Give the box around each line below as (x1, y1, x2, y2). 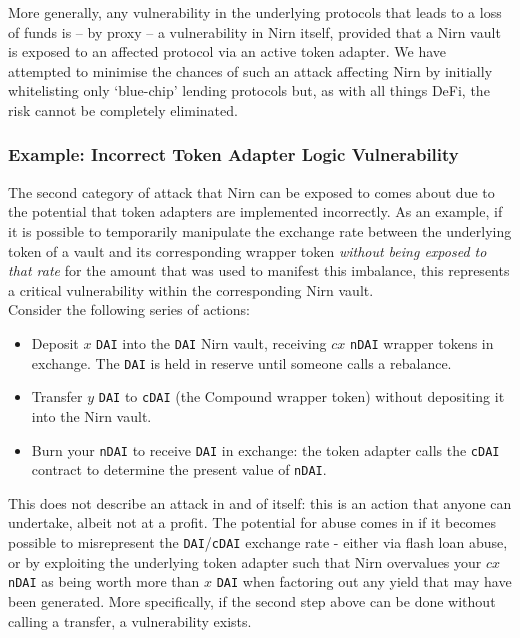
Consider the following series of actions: (8, 299, 250, 320)
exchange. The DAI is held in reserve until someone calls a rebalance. (31, 352, 452, 373)
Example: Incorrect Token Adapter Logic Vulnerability (8, 142, 459, 167)
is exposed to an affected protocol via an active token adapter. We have (8, 41, 447, 62)
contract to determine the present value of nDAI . (31, 459, 327, 480)
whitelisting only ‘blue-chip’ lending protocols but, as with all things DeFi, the (8, 80, 490, 101)
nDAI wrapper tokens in (350, 332, 494, 353)
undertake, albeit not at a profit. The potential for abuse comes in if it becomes (8, 512, 497, 533)
